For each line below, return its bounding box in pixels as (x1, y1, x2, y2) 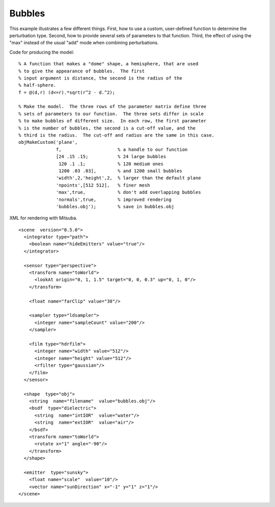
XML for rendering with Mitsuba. (9, 215, 77, 221)
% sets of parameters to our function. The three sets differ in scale (18, 111, 204, 117)
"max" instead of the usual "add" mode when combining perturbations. (9, 40, 159, 46)
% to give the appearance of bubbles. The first (18, 68, 145, 74)
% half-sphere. (18, 82, 57, 88)
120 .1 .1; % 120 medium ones (59, 161, 164, 167)
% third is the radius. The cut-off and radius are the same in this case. (18, 133, 215, 138)
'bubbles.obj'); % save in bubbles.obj (56, 204, 174, 209)
